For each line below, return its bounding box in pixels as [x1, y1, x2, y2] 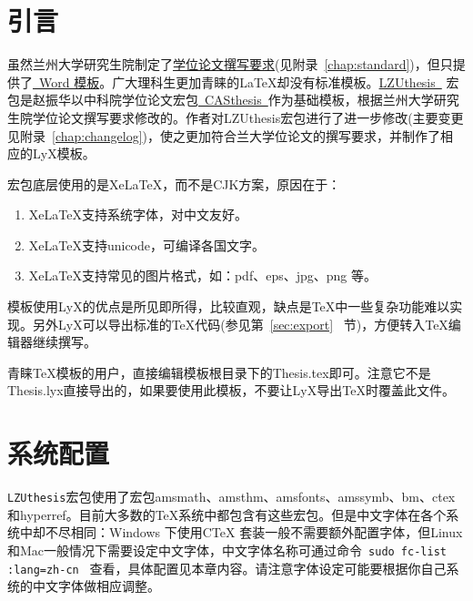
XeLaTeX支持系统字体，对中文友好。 [28, 205, 247, 224]
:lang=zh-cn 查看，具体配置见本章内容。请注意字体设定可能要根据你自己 [7, 558, 447, 577]
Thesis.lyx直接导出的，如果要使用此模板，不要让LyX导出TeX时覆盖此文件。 [7, 381, 455, 400]
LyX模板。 [32, 144, 96, 163]
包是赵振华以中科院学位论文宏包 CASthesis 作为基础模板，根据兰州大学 [7, 90, 434, 109]
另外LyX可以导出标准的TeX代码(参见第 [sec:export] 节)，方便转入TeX [32, 314, 448, 333]
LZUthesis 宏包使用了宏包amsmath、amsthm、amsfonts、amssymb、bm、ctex [7, 487, 456, 506]
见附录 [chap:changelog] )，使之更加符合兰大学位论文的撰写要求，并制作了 [7, 126, 441, 145]
